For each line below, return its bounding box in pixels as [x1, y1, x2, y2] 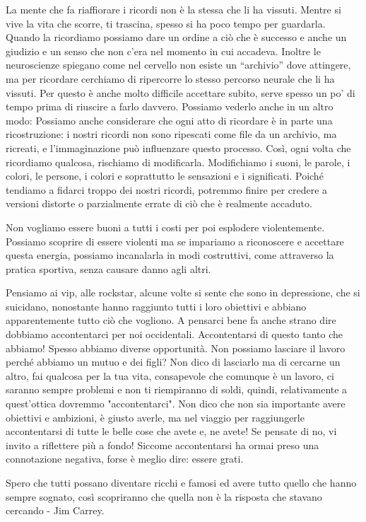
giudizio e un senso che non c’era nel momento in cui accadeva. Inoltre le [6, 43, 321, 58]
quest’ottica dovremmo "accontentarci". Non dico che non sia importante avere [6, 396, 346, 411]
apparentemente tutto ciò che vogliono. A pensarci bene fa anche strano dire [6, 313, 336, 327]
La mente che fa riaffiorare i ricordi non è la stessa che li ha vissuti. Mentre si [6, 2, 341, 16]
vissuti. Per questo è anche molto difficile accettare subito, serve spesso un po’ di [6, 85, 355, 100]
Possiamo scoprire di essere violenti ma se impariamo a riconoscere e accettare [6, 233, 344, 248]
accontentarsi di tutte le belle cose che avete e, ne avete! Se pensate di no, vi [6, 424, 337, 439]
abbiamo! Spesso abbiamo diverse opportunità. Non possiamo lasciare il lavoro [6, 340, 346, 355]
